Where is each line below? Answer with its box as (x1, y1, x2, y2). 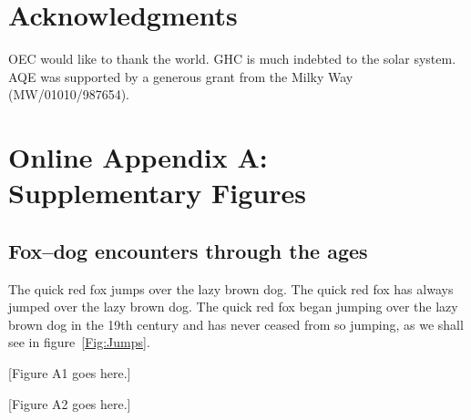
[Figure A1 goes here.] (8, 364, 131, 383)
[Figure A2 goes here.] (8, 394, 131, 413)
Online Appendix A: (8, 138, 268, 176)
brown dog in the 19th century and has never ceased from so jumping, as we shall (8, 314, 464, 333)
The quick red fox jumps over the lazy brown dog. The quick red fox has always (8, 279, 454, 298)
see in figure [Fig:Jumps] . (8, 333, 150, 352)
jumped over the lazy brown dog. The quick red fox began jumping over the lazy (8, 297, 458, 316)
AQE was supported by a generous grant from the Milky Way (8, 67, 353, 86)
